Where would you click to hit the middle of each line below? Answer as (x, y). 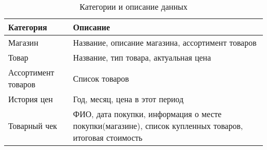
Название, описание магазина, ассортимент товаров (165, 42)
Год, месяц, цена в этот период (128, 99)
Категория (28, 27)
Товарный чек (33, 126)
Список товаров (101, 78)
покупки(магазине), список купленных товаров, (158, 126)
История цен (31, 99)
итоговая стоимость (108, 137)
